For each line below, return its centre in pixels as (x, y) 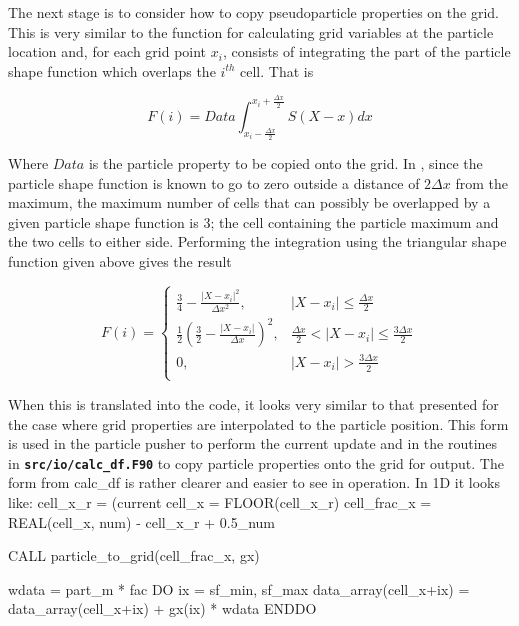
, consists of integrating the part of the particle (366, 51)
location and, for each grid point (107, 51)
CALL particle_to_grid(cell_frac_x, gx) (134, 555)
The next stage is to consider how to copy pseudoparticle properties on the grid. (253, 12)
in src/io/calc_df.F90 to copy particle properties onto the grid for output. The (256, 462)
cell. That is (277, 70)
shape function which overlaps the (112, 70)
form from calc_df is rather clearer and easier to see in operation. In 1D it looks (254, 482)
